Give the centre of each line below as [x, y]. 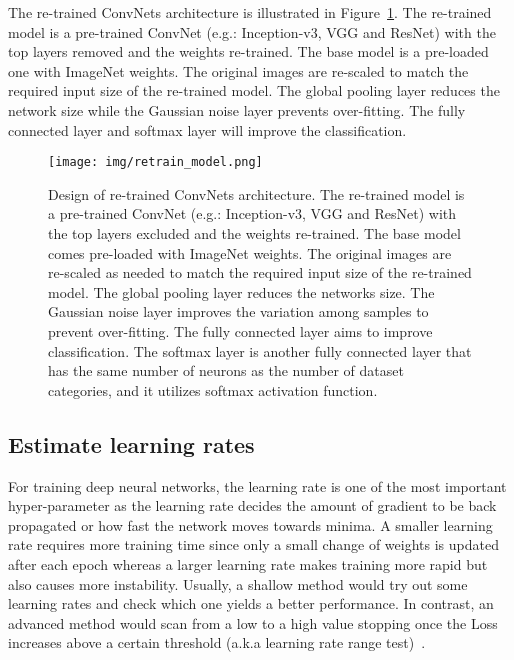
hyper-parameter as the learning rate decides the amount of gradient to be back [252, 505]
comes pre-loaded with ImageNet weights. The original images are [250, 252]
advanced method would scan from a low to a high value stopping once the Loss [253, 622]
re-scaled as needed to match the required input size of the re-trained [260, 272]
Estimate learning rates [131, 443]
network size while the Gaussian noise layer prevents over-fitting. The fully [237, 109]
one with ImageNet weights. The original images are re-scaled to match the [238, 70]
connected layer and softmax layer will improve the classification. [207, 129]
